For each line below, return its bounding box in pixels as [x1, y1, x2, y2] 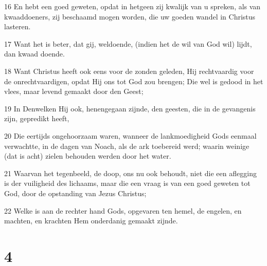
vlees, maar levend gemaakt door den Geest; [4, 86, 144, 97]
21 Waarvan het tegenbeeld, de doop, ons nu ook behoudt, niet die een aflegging [4, 167, 257, 178]
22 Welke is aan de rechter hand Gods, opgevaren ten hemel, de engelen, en [4, 205, 242, 216]
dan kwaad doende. [4, 48, 65, 59]
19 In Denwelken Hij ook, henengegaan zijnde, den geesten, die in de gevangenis [4, 103, 256, 113]
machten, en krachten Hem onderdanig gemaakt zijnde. [4, 215, 178, 226]
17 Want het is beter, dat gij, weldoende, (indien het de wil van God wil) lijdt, [4, 38, 252, 49]
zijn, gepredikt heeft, [4, 113, 69, 124]
